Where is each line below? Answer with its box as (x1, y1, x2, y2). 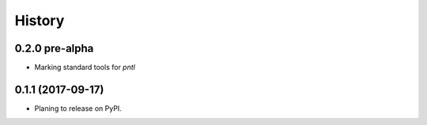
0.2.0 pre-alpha (14, 42, 94, 55)
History (14, 12, 65, 29)
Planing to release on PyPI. (34, 103, 122, 113)
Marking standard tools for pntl (34, 63, 136, 72)
